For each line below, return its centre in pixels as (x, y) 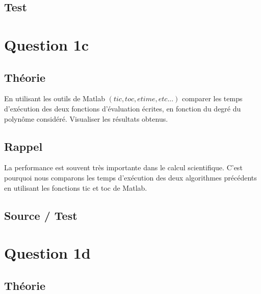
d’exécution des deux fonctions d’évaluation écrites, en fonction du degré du (123, 108)
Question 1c (47, 44)
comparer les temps (212, 98)
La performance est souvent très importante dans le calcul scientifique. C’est (123, 167)
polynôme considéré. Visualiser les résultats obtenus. (86, 118)
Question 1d (47, 253)
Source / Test (41, 215)
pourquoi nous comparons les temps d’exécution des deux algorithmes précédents (130, 177)
